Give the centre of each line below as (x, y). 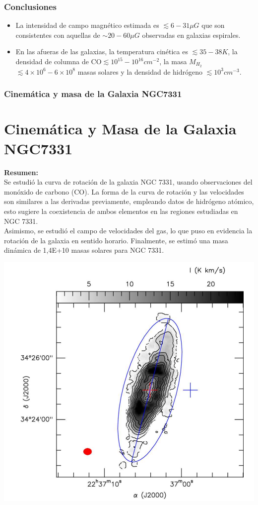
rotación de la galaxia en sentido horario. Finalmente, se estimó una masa (116, 240)
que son (213, 25)
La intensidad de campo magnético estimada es (87, 25)
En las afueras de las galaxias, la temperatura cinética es (102, 51)
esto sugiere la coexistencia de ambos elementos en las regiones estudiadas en (121, 211)
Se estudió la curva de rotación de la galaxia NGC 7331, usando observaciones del (128, 182)
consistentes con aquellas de (58, 35)
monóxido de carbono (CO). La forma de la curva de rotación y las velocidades (124, 191)
